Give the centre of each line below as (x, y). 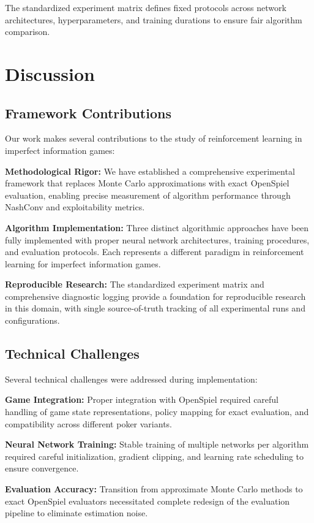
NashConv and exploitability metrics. (75, 207)
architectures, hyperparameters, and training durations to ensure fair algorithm (154, 19)
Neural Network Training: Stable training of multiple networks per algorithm (157, 444)
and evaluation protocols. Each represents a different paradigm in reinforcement (155, 252)
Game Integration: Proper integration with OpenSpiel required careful (142, 399)
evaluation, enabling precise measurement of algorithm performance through (148, 195)
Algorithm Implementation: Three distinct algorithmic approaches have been (157, 227)
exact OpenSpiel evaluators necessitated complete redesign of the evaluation (148, 501)
